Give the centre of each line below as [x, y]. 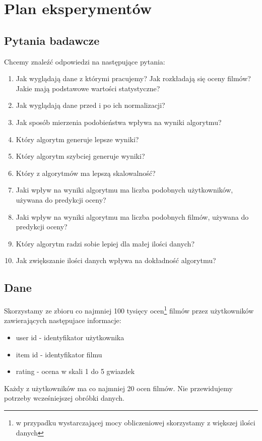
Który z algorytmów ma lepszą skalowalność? [86, 173]
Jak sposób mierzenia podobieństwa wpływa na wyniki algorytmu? [119, 122]
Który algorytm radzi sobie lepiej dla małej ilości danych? [105, 243]
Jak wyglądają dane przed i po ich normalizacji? [90, 105]
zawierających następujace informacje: [63, 320]
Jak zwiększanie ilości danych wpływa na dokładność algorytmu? [116, 260]
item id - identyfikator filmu [59, 354]
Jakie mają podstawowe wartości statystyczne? [88, 88]
